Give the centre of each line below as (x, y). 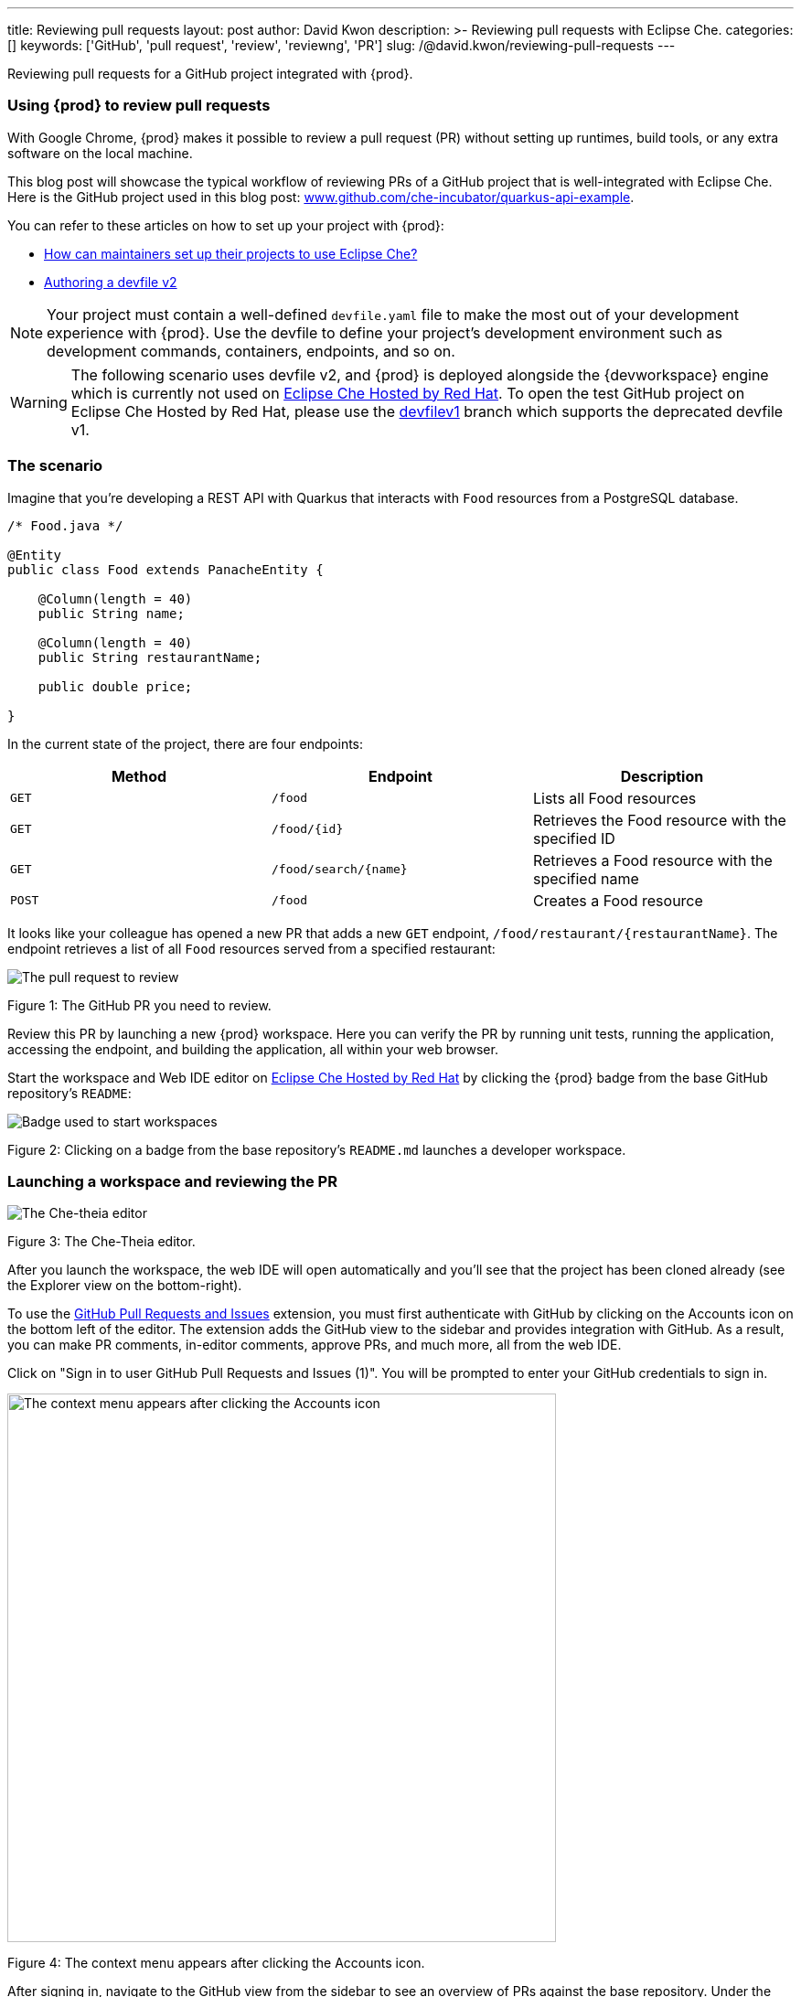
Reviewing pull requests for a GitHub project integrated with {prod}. (210, 74)
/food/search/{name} (339, 869)
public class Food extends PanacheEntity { (166, 569)
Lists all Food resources (614, 798)
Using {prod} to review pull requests (139, 106)
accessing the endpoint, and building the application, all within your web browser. (253, 1049)
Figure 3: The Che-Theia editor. (101, 1242)
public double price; (115, 686)
